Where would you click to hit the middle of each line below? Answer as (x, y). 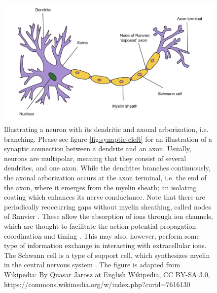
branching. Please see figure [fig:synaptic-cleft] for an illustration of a (108, 139)
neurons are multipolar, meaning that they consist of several (95, 158)
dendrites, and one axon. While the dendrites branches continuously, (107, 168)
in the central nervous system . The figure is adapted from (92, 265)
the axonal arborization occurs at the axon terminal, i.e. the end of (105, 177)
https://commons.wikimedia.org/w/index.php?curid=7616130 (97, 284)
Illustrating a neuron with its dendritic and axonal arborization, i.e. (106, 129)
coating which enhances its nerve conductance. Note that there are (105, 197)
